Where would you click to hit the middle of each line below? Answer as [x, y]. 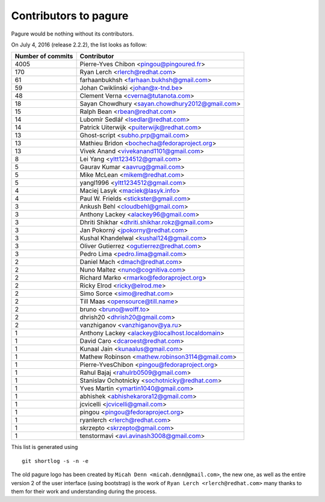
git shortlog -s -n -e [55, 461]
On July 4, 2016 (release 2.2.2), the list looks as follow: [79, 45]
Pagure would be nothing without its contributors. [73, 34]
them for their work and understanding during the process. [84, 491]
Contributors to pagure [70, 16]
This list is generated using [45, 447]
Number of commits [44, 56]
